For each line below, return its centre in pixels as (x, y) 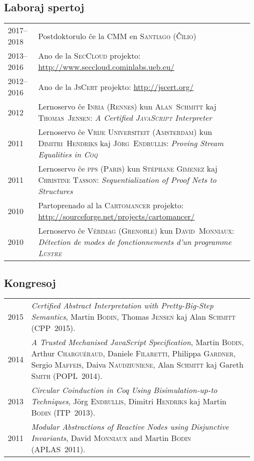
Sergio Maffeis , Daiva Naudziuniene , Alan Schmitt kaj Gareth (138, 365)
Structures (55, 191)
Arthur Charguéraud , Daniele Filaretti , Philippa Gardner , (134, 353)
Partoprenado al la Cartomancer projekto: (111, 205)
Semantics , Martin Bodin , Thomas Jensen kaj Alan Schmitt (134, 317)
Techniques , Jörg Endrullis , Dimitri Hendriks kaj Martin (129, 401)
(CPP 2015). (53, 328)
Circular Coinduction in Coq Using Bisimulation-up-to (124, 390)
